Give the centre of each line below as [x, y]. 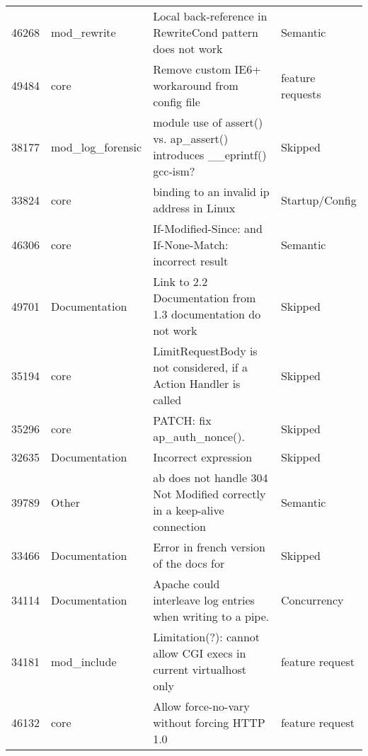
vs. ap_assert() [191, 138]
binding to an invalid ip [211, 191]
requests [301, 93]
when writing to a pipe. [211, 616]
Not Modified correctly [209, 494]
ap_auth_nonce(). [199, 436]
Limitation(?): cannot [207, 637]
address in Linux [194, 208]
